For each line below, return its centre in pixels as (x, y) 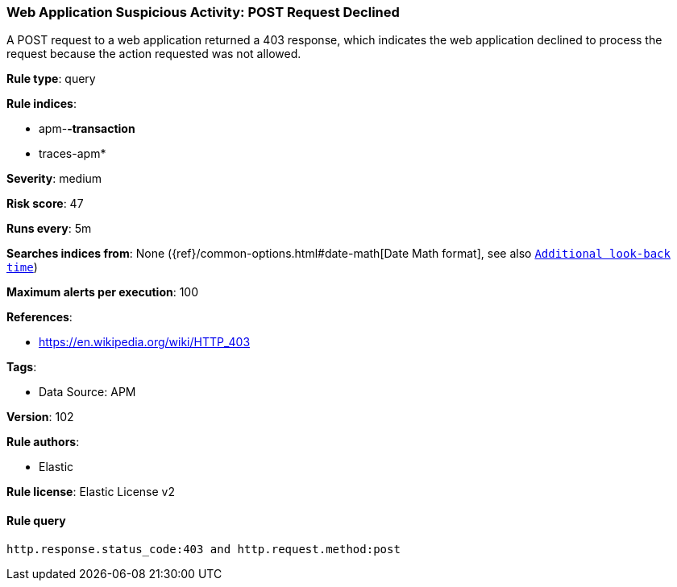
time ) (22, 267)
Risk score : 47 (45, 204)
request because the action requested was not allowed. (154, 54)
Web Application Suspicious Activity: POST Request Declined (203, 12)
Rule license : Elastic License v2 (91, 492)
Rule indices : (42, 104)
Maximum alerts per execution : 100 (103, 292)
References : (39, 317)
